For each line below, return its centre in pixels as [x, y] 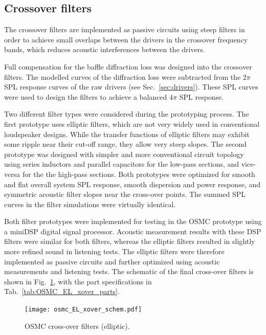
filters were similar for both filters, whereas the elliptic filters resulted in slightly [130, 241]
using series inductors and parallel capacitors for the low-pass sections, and [121, 164]
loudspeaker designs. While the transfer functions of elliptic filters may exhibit [127, 134]
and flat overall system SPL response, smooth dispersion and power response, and [132, 184]
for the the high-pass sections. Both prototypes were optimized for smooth [139, 174]
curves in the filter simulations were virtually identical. [90, 204]
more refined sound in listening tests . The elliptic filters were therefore [114, 251]
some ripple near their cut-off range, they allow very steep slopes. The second [125, 144]
